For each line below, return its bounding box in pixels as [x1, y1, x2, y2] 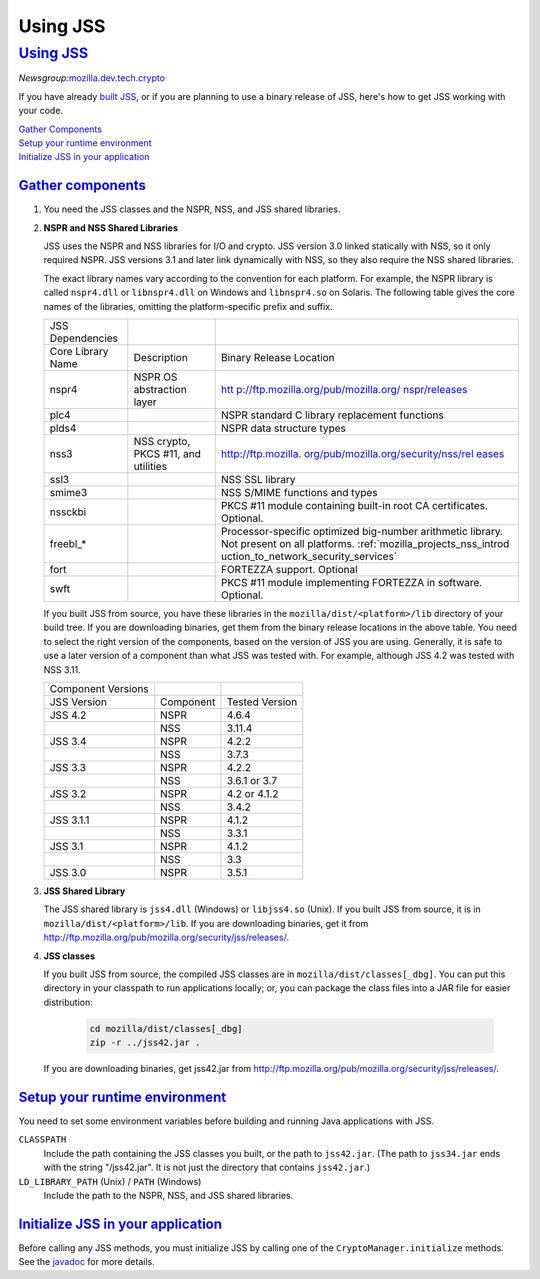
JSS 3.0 [49, 865, 87, 879]
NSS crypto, [133, 434, 191, 448]
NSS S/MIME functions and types [220, 485, 379, 499]
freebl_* [49, 536, 87, 550]
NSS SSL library [220, 472, 296, 486]
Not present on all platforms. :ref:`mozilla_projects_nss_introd [220, 536, 510, 550]
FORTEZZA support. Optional [220, 562, 359, 576]
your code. [18, 105, 64, 117]
